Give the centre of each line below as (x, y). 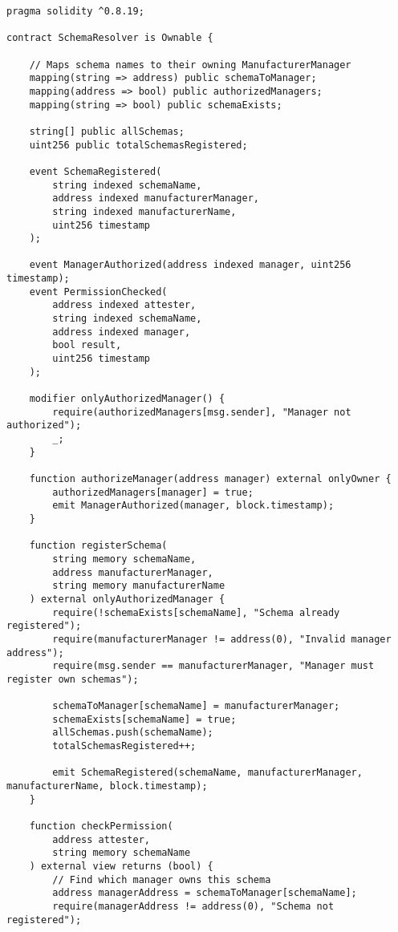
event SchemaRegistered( (95, 171)
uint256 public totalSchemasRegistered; (138, 145)
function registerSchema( (98, 546)
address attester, (101, 839)
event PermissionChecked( (98, 292)
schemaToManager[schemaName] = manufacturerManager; (196, 706)
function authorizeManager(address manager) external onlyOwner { (210, 478)
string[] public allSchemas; (107, 131)
